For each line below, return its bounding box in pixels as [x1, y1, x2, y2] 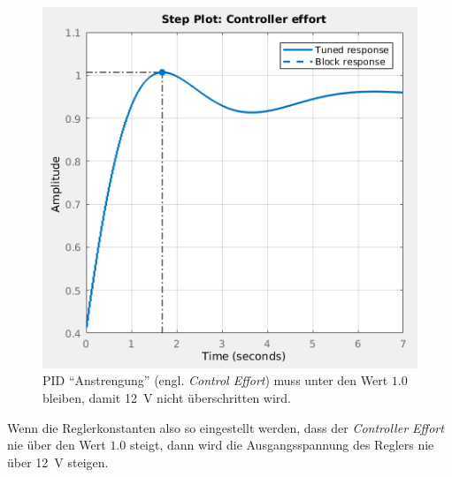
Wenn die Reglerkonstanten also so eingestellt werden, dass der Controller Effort [7, 418, 444, 436]
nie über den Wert [7, 435, 106, 454]
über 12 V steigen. [7, 452, 109, 471]
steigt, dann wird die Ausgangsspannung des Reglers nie [129, 435, 434, 454]
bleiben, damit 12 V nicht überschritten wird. [42, 389, 292, 406]
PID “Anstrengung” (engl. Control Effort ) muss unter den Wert [42, 371, 388, 390]
